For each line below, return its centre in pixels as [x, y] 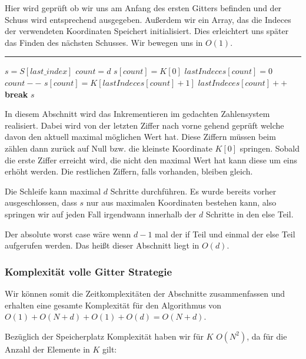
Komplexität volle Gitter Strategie [89, 271]
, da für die [267, 336]
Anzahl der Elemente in [47, 349]
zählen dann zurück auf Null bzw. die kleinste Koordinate [109, 148]
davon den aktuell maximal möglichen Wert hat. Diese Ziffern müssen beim [140, 137]
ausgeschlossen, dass [41, 202]
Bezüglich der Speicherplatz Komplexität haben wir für [104, 336]
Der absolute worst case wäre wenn [68, 234]
